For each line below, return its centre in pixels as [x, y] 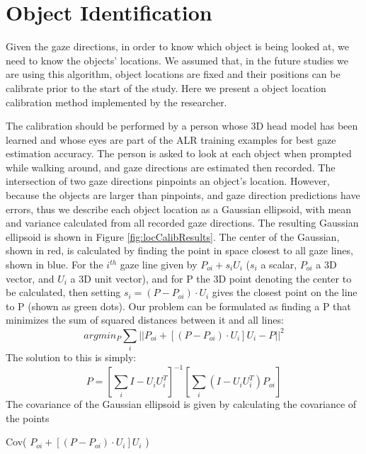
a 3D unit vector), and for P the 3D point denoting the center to [211, 278]
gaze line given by [159, 265]
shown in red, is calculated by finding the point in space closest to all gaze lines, [179, 250]
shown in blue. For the [55, 265]
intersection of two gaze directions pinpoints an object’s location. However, [168, 181]
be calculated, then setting [63, 292]
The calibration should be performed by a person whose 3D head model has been [182, 126]
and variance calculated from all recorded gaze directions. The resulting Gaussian [182, 223]
